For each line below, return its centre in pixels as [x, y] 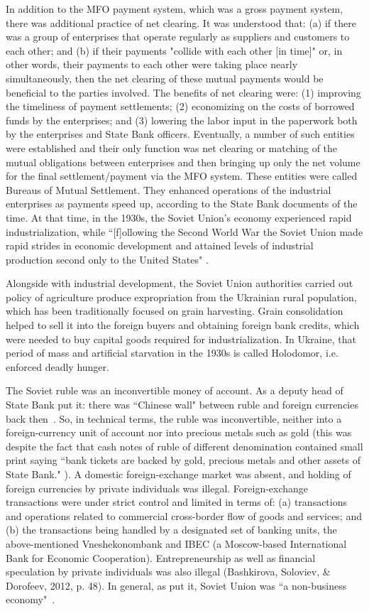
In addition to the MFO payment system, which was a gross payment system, [175, 9]
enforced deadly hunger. [57, 366]
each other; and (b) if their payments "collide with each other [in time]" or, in [174, 50]
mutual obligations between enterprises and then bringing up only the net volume [183, 162]
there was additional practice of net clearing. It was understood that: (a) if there [181, 22]
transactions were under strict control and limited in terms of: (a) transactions [177, 502]
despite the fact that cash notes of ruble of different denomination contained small [184, 446]
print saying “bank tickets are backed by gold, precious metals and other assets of [183, 460]
